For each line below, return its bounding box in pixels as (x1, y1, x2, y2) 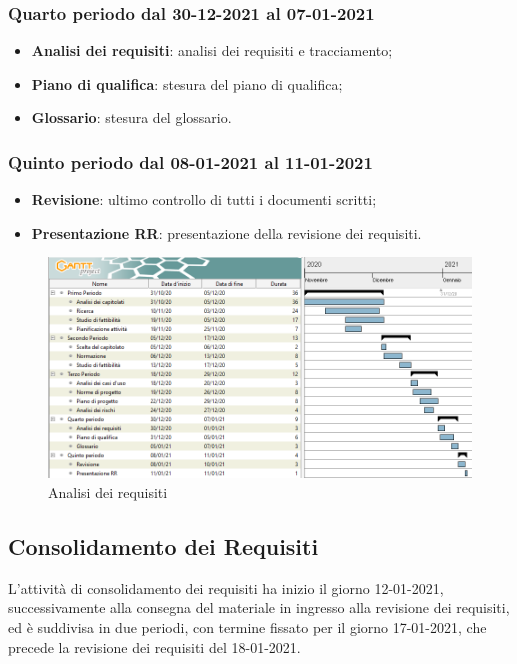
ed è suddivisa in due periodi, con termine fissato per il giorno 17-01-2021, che (8, 617, 487, 637)
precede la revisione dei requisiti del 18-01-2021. (8, 636, 301, 657)
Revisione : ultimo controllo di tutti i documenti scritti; (31, 189, 377, 210)
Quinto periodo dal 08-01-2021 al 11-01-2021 (8, 149, 373, 174)
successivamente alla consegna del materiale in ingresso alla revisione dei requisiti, (8, 597, 510, 618)
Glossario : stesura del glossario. (31, 107, 232, 128)
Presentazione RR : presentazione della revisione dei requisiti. (31, 222, 422, 243)
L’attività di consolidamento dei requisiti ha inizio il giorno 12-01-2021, (8, 577, 444, 598)
